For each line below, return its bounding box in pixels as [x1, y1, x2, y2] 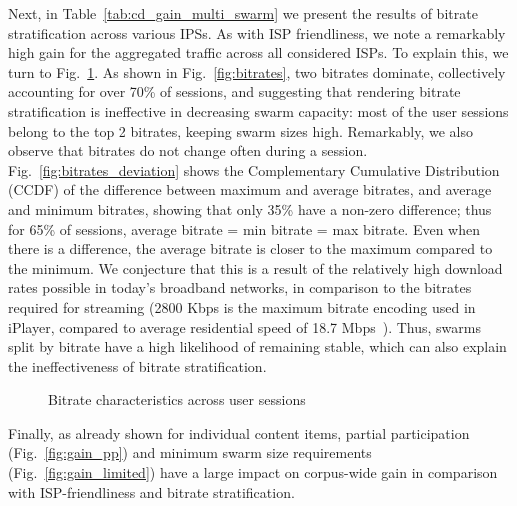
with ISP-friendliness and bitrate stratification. [8, 481, 295, 502]
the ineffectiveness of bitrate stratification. [8, 355, 267, 376]
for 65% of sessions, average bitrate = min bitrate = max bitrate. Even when [8, 218, 481, 239]
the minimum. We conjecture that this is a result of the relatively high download [8, 257, 503, 278]
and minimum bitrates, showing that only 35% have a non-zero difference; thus [8, 198, 492, 219]
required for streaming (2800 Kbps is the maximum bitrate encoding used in [8, 296, 476, 317]
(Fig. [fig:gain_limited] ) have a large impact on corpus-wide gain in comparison [8, 462, 498, 483]
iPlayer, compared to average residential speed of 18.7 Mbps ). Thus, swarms [8, 316, 481, 337]
